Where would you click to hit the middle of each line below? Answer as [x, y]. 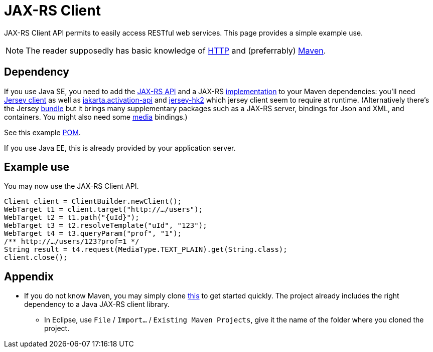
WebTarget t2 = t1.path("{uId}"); [72, 218]
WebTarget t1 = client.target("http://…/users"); [104, 210]
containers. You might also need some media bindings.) [96, 117]
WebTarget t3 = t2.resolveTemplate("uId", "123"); [106, 226]
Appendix [29, 276]
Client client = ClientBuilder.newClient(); [93, 202]
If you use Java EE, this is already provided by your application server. [120, 148]
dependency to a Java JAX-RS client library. [97, 304]
